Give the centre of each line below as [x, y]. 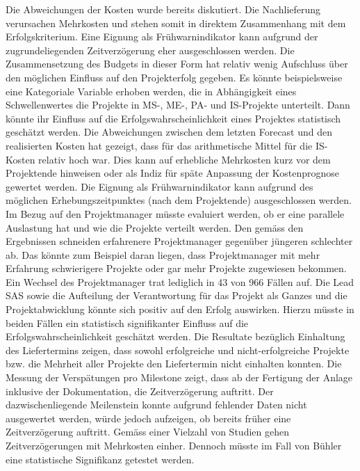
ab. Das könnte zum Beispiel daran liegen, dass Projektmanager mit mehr [163, 254]
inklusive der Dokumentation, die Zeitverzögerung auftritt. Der [140, 391]
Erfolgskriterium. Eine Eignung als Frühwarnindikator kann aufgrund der [162, 37]
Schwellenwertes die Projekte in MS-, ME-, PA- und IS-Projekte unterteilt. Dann [178, 105]
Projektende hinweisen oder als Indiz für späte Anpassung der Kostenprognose [173, 173]
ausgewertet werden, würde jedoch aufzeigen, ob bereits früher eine [148, 418]
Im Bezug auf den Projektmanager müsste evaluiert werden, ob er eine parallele [175, 213]
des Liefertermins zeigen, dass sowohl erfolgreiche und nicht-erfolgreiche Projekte [178, 350]
